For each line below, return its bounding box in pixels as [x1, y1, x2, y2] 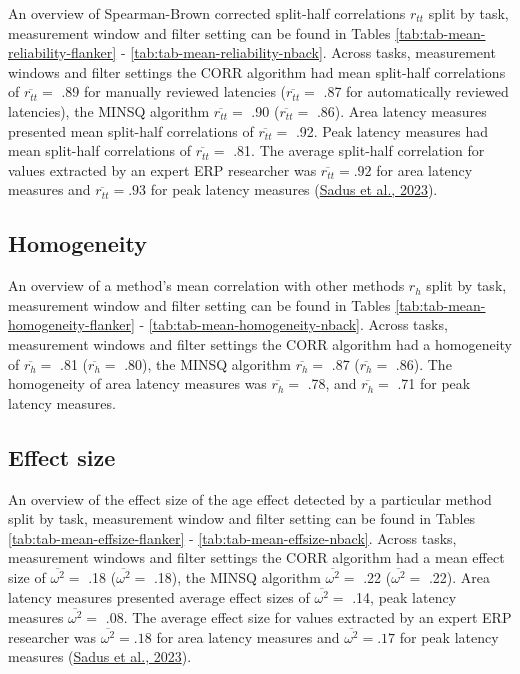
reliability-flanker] [8, 42, 117, 63]
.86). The [395, 353, 452, 374]
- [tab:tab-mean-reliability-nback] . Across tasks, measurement [120, 42, 496, 63]
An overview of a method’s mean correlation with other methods [8, 275, 405, 296]
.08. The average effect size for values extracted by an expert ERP [105, 606, 512, 627]
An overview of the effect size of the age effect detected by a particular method [8, 488, 492, 509]
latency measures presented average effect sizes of [8, 587, 310, 608]
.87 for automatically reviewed [323, 81, 509, 102]
